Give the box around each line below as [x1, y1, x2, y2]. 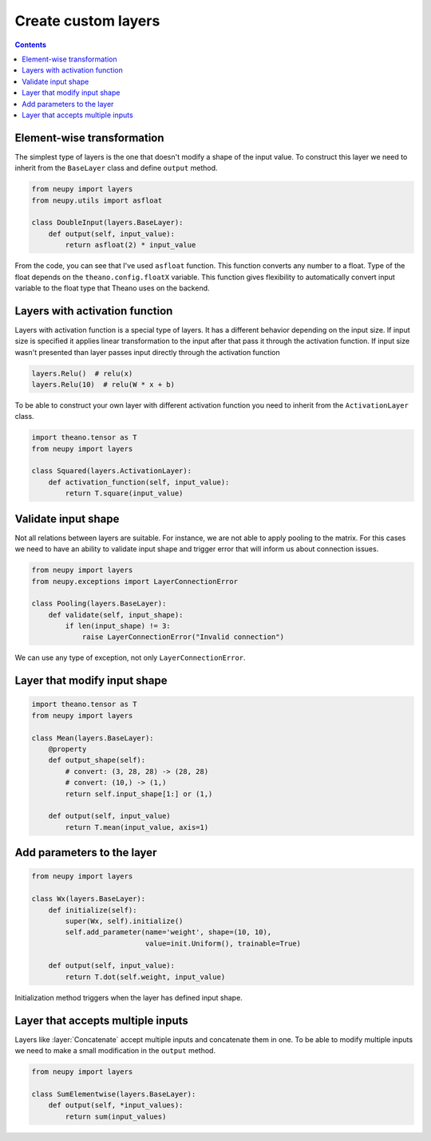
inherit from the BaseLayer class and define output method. [14, 164, 219, 173]
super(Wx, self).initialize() [65, 916, 184, 926]
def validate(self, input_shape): [48, 610, 184, 619]
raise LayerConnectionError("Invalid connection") [81, 633, 285, 642]
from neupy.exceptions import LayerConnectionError [31, 577, 239, 586]
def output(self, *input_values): [48, 1101, 184, 1110]
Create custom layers [14, 12, 160, 30]
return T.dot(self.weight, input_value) [65, 972, 226, 981]
